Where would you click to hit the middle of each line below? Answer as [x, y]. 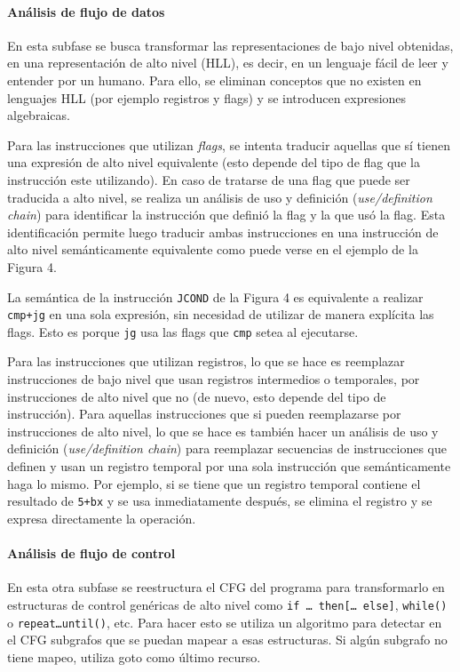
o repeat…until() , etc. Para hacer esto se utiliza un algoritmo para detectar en [225, 622]
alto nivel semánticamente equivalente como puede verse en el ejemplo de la [213, 249]
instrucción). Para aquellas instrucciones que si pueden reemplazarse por [204, 414]
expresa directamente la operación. [102, 518]
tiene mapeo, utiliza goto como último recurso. [134, 656]
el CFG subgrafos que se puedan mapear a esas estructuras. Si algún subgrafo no [227, 640]
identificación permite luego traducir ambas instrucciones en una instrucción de [223, 232]
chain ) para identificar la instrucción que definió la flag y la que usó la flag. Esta [226, 215]
